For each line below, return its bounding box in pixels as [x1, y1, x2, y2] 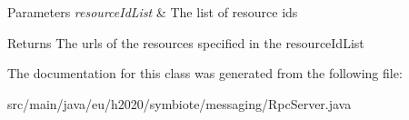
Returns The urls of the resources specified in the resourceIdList [7, 33, 364, 52]
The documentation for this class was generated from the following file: [7, 64, 403, 83]
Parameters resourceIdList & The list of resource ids [7, 3, 298, 21]
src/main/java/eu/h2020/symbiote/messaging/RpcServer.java [7, 94, 352, 113]
